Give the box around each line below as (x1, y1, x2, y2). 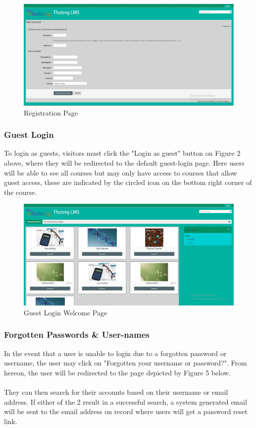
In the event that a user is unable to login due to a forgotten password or (4, 348, 227, 358)
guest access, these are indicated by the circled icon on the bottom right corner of (4, 177, 252, 187)
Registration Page (24, 107, 78, 118)
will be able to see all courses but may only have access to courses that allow (4, 167, 237, 178)
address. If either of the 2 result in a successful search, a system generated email (4, 396, 247, 407)
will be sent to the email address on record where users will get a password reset (4, 406, 248, 417)
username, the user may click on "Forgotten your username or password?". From (4, 358, 247, 368)
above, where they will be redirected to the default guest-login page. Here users (4, 157, 245, 168)
